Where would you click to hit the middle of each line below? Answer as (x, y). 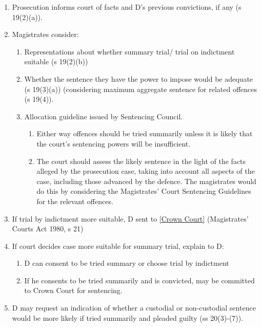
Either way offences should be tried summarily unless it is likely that (145, 133)
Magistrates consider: (45, 34)
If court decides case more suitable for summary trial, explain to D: (118, 246)
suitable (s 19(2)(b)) (56, 61)
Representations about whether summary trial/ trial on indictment (129, 51)
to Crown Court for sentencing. (73, 290)
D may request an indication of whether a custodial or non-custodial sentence (134, 308)
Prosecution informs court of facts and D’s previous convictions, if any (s (127, 7)
